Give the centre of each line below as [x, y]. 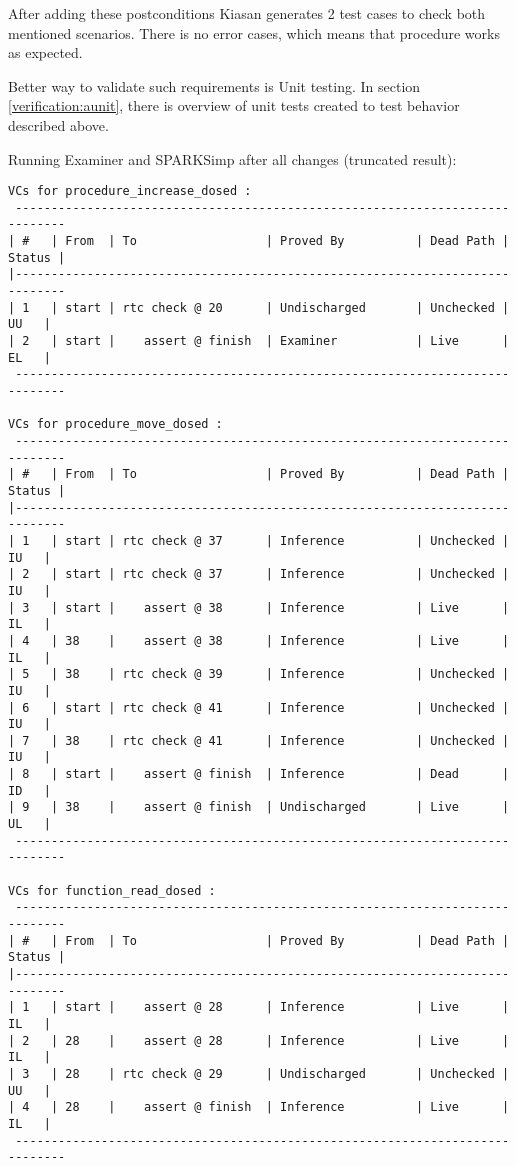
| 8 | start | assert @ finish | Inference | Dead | [259, 774]
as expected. [45, 52]
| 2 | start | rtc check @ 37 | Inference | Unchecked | [259, 574]
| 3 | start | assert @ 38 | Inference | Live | [259, 607]
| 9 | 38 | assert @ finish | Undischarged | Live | [259, 807]
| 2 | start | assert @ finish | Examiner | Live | [259, 341]
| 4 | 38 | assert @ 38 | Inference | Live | [259, 640]
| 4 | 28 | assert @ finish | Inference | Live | [259, 1107]
